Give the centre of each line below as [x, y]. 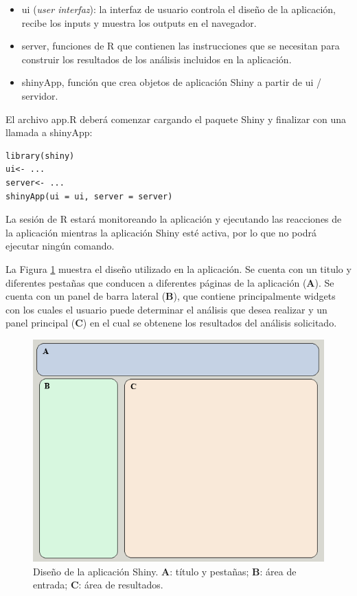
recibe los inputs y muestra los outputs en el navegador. [139, 22]
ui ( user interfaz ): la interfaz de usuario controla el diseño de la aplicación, [178, 9]
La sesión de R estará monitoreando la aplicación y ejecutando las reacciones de [174, 219]
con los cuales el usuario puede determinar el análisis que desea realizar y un [166, 309]
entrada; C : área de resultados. [98, 585]
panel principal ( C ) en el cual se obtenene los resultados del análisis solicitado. [171, 323]
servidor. [40, 95]
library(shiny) [40, 156]
